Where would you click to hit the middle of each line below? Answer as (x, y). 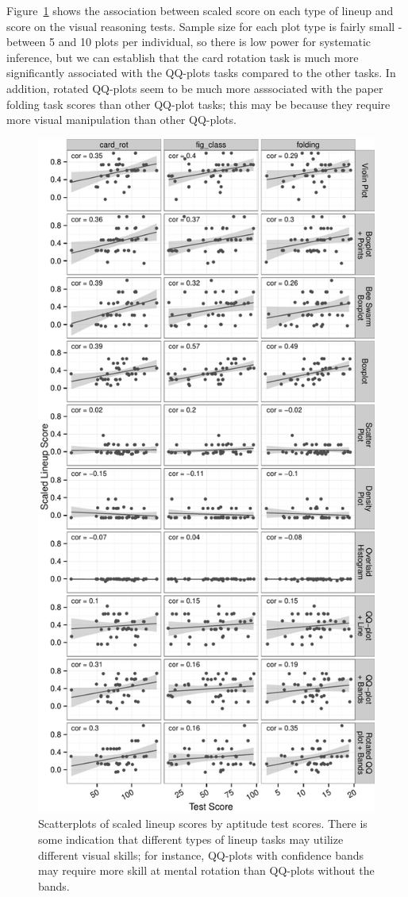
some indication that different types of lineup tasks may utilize (191, 839)
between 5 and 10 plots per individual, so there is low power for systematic (189, 42)
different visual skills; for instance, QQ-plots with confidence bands (201, 854)
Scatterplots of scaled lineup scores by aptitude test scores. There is (203, 824)
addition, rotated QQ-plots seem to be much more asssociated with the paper (195, 88)
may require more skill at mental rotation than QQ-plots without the (206, 870)
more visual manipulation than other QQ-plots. (121, 120)
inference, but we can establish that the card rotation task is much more (183, 57)
